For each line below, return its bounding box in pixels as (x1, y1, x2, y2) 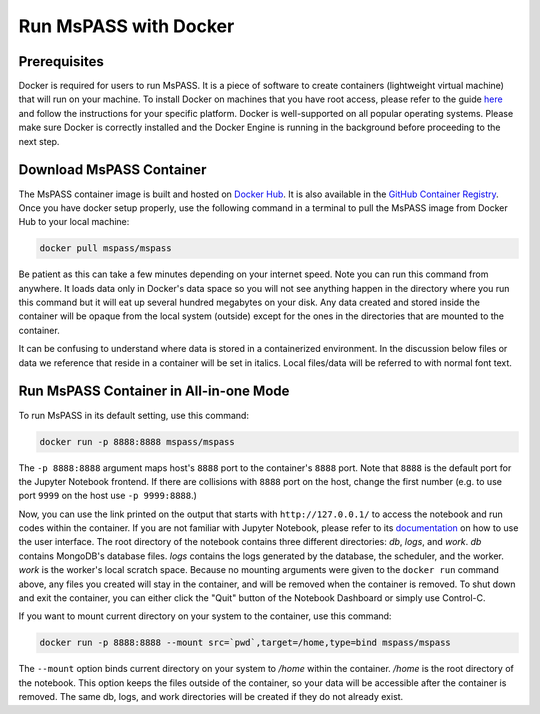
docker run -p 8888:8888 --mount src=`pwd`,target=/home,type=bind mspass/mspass (39, 637, 452, 649)
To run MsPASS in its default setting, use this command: (18, 409, 250, 421)
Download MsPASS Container (18, 161, 207, 179)
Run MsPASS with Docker (18, 15, 235, 37)
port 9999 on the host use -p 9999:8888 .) (18, 490, 197, 502)
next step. (18, 135, 60, 147)
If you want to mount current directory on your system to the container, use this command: (18, 610, 392, 622)
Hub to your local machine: (18, 216, 130, 228)
